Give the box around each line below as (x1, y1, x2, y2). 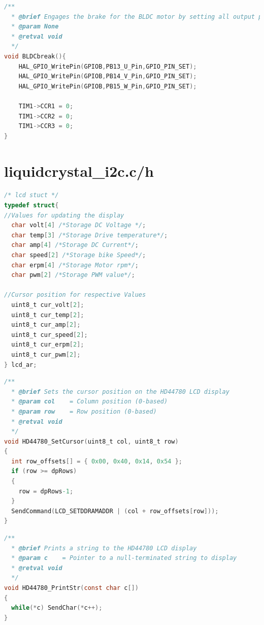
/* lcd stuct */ (4, 192, 59, 199)
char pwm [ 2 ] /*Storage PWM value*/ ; (11, 271, 135, 279)
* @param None (11, 23, 59, 30)
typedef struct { (4, 202, 59, 209)
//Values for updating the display (4, 211, 124, 219)
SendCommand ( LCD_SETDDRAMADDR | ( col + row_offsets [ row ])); (11, 507, 219, 515)
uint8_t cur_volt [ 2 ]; (11, 301, 84, 308)
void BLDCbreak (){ (4, 52, 66, 60)
